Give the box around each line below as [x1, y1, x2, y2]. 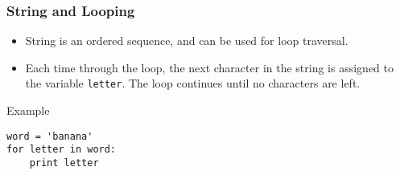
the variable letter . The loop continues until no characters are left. [25, 75, 361, 92]
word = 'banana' [6, 130, 93, 142]
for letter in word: [6, 144, 117, 156]
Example [6, 102, 50, 119]
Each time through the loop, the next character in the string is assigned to [25, 59, 394, 75]
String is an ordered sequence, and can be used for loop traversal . [25, 32, 348, 49]
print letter [29, 157, 99, 169]
